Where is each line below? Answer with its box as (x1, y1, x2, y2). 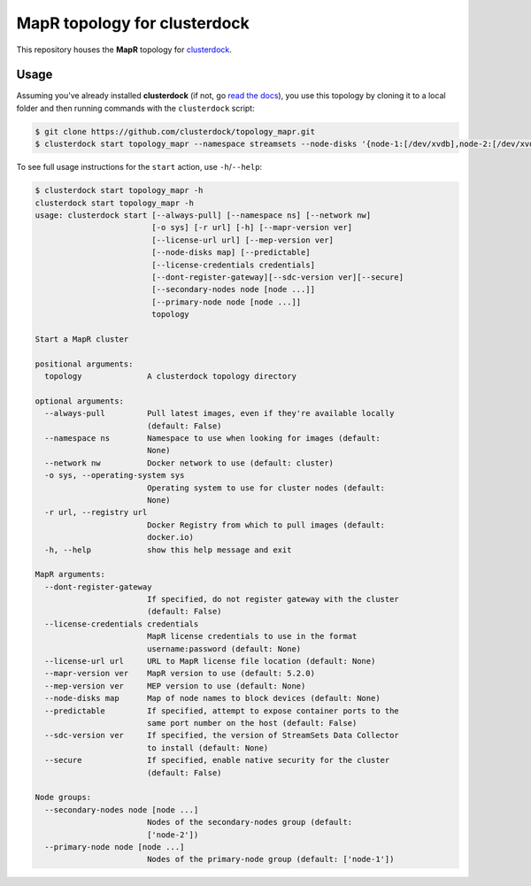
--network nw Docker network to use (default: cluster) (44, 458, 335, 468)
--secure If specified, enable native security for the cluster (44, 755, 390, 766)
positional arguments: (35, 358, 134, 369)
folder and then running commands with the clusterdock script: (16, 103, 256, 113)
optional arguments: (35, 396, 124, 406)
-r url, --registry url (44, 507, 148, 518)
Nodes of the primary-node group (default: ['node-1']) (146, 854, 395, 865)
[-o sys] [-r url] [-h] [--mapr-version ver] (151, 222, 353, 233)
